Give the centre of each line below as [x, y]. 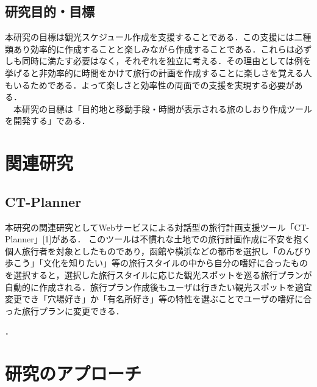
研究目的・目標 [50, 11]
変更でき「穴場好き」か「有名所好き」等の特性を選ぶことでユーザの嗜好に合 [158, 299]
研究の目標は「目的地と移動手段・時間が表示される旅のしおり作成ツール [167, 108]
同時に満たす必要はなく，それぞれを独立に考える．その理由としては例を [166, 61]
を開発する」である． [48, 121]
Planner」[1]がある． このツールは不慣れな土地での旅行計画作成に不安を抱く [158, 239]
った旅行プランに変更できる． [65, 310]
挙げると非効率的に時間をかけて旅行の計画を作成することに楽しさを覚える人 [158, 72]
